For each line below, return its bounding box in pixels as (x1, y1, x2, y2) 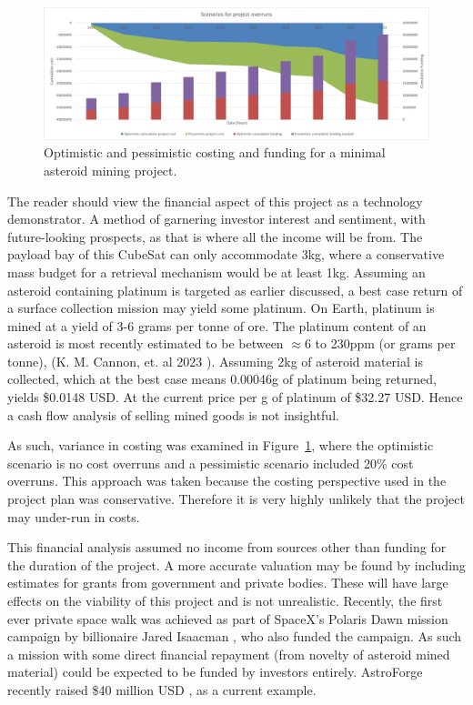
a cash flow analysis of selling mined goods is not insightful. (7, 405, 339, 424)
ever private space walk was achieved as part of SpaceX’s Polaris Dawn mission (7, 609, 448, 628)
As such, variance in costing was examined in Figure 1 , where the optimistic (7, 436, 434, 455)
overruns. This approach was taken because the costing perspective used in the (7, 471, 447, 490)
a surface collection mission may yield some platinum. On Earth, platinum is (7, 298, 435, 317)
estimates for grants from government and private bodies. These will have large (7, 573, 448, 592)
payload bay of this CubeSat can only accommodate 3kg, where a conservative (7, 245, 445, 264)
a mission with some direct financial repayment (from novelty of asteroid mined (7, 644, 450, 663)
